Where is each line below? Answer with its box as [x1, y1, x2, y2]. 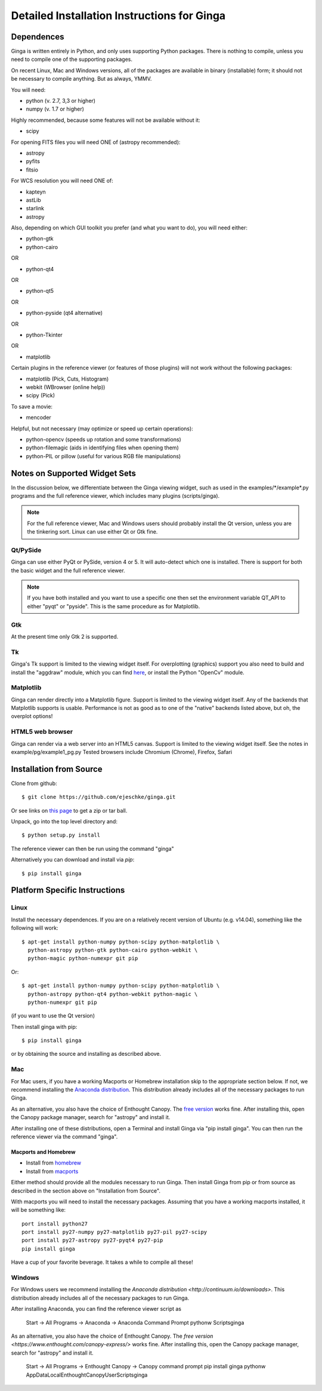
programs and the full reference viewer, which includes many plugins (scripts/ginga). [11, 492, 220, 499]
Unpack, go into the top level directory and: [11, 818, 117, 825]
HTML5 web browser [11, 728, 73, 736]
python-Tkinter [26, 332, 63, 338]
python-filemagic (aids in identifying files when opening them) [26, 444, 179, 451]
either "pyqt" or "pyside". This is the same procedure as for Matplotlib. [27, 602, 200, 609]
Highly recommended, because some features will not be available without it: [11, 117, 201, 124]
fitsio [26, 166, 39, 173]
